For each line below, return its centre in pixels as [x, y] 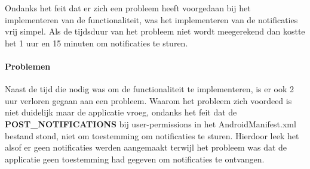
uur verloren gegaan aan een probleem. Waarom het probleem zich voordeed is [148, 100]
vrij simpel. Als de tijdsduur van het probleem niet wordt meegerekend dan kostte [155, 31]
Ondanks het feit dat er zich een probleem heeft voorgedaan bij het [128, 8]
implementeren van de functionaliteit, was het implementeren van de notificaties [151, 19]
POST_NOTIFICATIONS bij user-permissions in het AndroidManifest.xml [151, 123]
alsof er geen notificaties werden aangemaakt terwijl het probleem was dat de [146, 147]
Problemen [28, 66]
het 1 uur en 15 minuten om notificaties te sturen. [96, 43]
